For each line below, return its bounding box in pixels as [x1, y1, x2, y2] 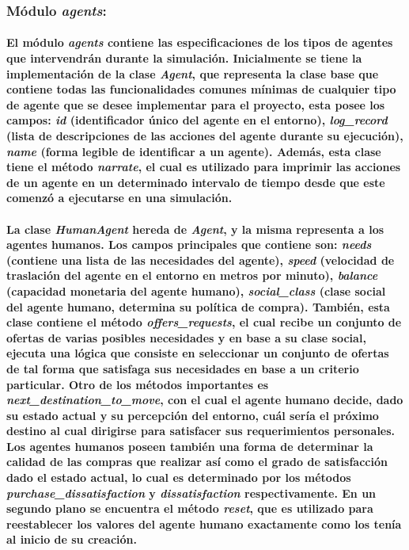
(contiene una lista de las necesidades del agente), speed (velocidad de [6, 251, 395, 268]
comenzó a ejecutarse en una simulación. [6, 189, 233, 206]
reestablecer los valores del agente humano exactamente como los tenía [6, 515, 402, 532]
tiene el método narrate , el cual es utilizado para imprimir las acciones [6, 159, 401, 175]
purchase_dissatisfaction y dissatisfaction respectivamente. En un [6, 484, 377, 501]
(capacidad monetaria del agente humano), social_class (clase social [6, 282, 386, 299]
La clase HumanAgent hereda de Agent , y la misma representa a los [6, 220, 384, 237]
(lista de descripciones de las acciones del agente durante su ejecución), [6, 128, 403, 143]
